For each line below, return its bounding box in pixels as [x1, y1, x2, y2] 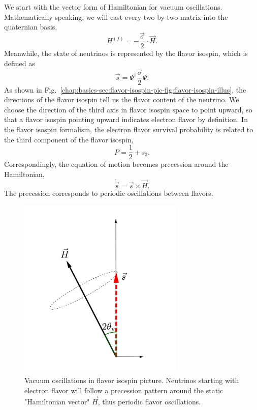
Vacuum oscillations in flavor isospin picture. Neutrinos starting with [24, 375, 239, 386]
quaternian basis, [4, 21, 57, 32]
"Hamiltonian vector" [24, 396, 90, 406]
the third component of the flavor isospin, [4, 134, 134, 144]
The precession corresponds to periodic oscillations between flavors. [4, 187, 213, 198]
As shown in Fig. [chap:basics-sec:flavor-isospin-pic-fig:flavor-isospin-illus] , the [4, 84, 246, 95]
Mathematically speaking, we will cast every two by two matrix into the [4, 11, 228, 22]
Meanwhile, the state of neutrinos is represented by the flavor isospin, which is [4, 48, 248, 58]
